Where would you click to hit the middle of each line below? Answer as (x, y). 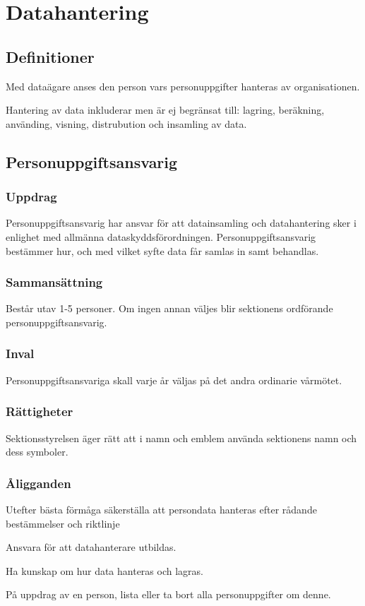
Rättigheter (40, 411)
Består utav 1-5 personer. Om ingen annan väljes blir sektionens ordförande (169, 308)
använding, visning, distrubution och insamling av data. (126, 123)
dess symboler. (37, 452)
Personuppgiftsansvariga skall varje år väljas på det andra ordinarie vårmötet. (174, 380)
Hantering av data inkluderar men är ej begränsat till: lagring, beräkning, (165, 110)
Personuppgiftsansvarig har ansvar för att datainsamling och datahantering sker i (181, 223)
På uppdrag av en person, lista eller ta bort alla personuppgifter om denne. (168, 594)
